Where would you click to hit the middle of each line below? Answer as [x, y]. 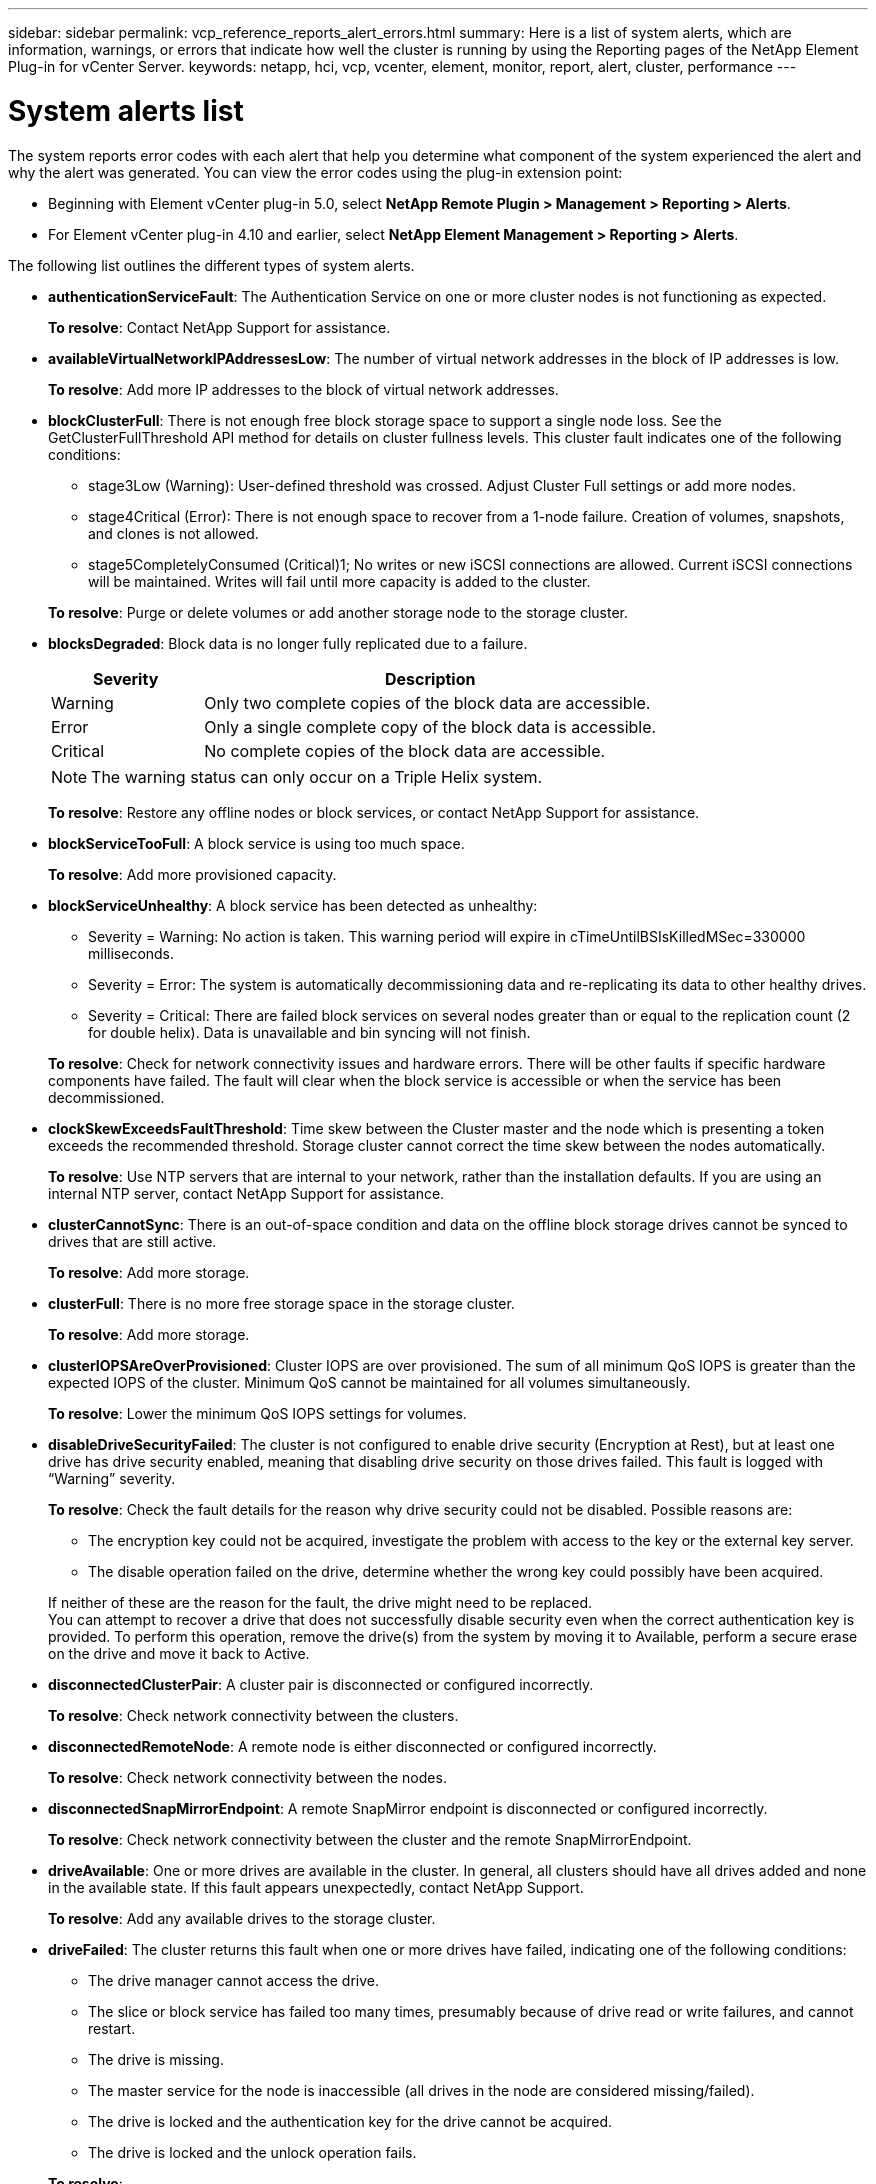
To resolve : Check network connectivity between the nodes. [247, 1777]
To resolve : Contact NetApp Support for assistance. [219, 327]
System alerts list [126, 110]
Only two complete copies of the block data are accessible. [427, 702]
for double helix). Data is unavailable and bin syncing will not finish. [309, 1032]
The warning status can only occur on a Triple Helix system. [317, 776]
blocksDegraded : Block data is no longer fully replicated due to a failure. [288, 643]
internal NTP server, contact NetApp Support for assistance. [246, 1193]
